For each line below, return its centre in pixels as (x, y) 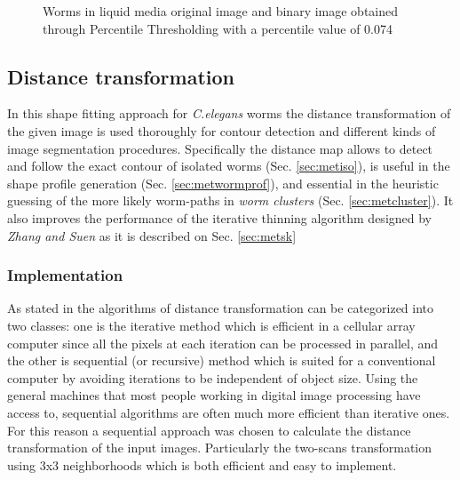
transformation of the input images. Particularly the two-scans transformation (220, 448)
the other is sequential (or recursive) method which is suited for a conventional (222, 360)
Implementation (65, 275)
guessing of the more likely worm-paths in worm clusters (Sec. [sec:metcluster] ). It (230, 200)
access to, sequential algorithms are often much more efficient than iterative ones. (229, 412)
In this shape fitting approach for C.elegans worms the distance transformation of (229, 113)
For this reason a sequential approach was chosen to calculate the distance (209, 430)
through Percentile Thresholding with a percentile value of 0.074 (218, 28)
